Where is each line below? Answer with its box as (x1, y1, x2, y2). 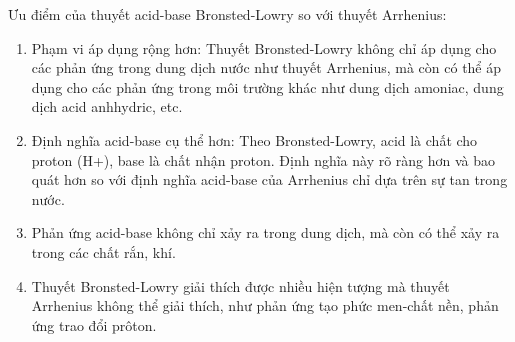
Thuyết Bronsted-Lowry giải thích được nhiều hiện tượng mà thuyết (31, 275, 450, 296)
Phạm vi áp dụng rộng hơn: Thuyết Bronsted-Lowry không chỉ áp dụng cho (31, 37, 497, 58)
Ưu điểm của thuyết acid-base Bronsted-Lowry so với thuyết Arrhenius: (8, 4, 447, 24)
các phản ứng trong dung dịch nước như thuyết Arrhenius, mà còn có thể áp (31, 57, 502, 78)
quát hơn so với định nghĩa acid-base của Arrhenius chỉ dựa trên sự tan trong (31, 169, 508, 190)
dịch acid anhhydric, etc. (31, 96, 183, 117)
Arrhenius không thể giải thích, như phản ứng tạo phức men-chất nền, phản (31, 295, 499, 316)
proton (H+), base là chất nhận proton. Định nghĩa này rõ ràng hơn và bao (31, 149, 496, 170)
